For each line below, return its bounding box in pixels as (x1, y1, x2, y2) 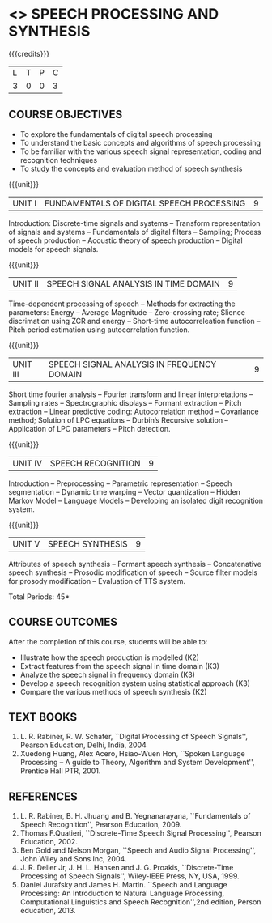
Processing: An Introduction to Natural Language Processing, (19, 888, 225, 899)
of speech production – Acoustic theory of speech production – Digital (8, 236, 243, 245)
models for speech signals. (8, 244, 99, 253)
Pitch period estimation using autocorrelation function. (8, 325, 190, 334)
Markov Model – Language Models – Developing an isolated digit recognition (8, 496, 264, 505)
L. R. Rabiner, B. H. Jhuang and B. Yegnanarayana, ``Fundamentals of (19, 811, 251, 821)
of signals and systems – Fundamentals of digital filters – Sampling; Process (8, 227, 261, 236)
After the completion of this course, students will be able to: (8, 636, 208, 646)
